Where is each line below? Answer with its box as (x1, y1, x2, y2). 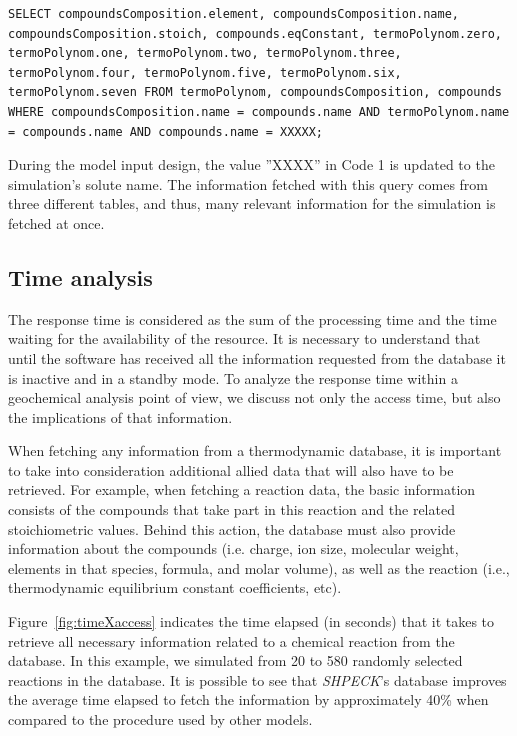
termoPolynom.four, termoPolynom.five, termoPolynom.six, (8, 65, 402, 80)
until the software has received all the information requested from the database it (8, 347, 506, 368)
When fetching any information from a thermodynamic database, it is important (8, 440, 502, 461)
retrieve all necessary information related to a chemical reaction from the (8, 630, 455, 651)
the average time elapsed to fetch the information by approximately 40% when (8, 689, 489, 710)
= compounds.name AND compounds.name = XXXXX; (8, 124, 323, 139)
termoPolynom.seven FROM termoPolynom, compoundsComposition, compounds (8, 85, 502, 100)
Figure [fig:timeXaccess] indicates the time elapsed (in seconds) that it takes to (8, 611, 495, 632)
